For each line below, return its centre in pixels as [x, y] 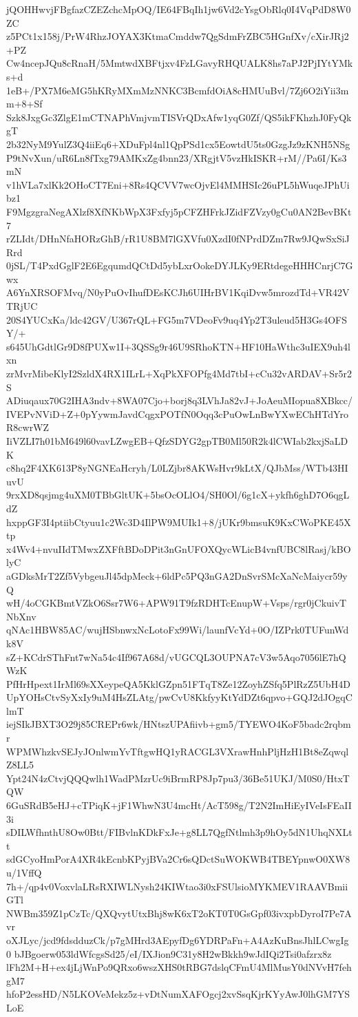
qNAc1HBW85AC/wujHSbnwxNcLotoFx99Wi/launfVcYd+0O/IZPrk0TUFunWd [178, 630]
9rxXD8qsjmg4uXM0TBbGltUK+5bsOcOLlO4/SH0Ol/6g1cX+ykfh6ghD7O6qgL [178, 495]
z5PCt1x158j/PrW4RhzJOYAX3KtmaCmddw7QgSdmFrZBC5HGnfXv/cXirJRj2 [178, 36]
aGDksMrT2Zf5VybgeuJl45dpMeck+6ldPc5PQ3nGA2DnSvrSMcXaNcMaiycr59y [177, 575]
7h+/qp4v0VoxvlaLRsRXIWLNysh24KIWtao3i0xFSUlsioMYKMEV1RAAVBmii [177, 886]
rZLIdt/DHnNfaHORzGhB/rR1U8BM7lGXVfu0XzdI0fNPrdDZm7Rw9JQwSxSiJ [178, 239]
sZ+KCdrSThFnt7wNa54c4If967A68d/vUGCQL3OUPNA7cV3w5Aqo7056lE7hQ [176, 657]
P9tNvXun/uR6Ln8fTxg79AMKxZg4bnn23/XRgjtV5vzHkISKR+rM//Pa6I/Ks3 [177, 157]
